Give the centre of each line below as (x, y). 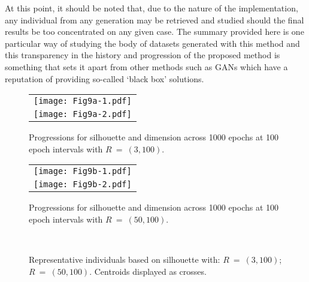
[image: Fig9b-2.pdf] (83, 184)
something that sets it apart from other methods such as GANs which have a (146, 66)
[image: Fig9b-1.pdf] (83, 171)
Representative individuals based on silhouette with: (125, 259)
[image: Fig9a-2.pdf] (83, 114)
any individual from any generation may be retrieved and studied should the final (154, 19)
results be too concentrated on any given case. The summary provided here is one (154, 31)
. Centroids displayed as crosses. (148, 271)
